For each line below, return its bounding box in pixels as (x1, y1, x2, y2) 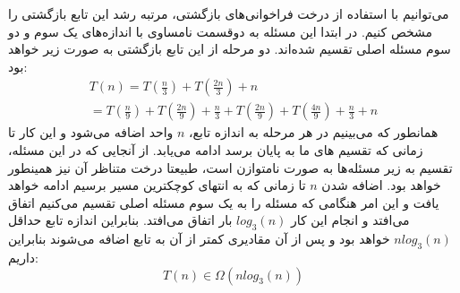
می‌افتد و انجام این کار (290, 211, 410, 229)
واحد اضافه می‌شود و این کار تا (8, 123, 174, 142)
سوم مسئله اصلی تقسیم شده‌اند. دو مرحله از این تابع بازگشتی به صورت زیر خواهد (8, 39, 451, 58)
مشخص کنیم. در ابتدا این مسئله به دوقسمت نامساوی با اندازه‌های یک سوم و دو (8, 22, 433, 40)
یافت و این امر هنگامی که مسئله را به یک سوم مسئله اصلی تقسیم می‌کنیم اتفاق (8, 193, 439, 211)
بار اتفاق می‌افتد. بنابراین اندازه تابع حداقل (8, 211, 233, 229)
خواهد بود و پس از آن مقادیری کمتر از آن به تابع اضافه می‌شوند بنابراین (8, 229, 390, 248)
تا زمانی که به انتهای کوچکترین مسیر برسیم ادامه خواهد (8, 176, 306, 194)
